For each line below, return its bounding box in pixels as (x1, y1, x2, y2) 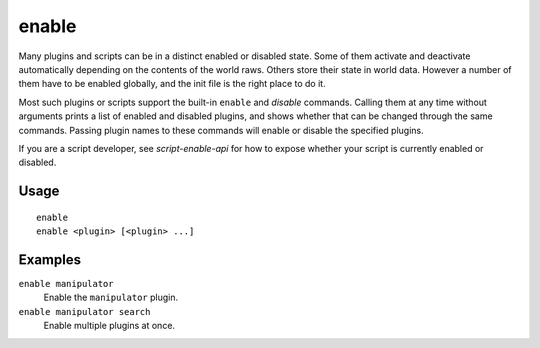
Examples (18, 251, 82, 268)
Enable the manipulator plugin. (43, 291, 179, 304)
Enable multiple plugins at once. (43, 320, 175, 332)
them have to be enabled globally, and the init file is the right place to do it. (18, 78, 326, 90)
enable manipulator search (18, 306, 151, 317)
